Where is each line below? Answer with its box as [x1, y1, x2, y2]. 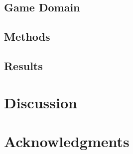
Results [4, 58, 43, 73]
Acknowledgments [4, 131, 130, 151]
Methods [4, 29, 50, 44]
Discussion [4, 92, 77, 112]
